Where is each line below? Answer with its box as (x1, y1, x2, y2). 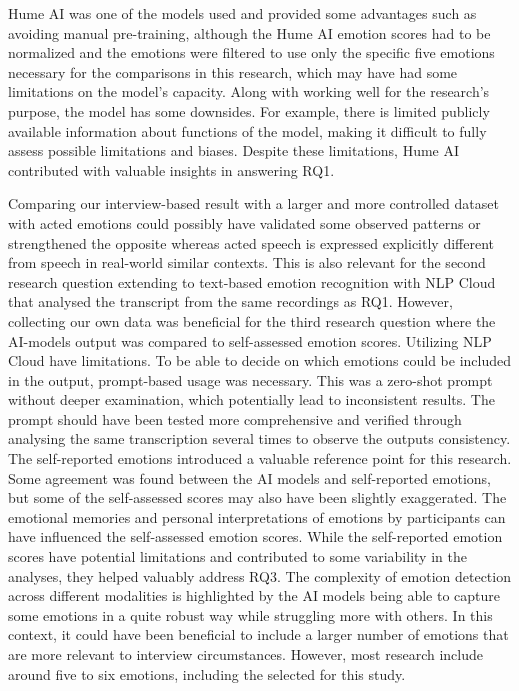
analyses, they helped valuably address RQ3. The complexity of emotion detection (8, 565, 511, 586)
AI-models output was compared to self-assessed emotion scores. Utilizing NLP (8, 330, 492, 351)
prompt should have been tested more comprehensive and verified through (8, 408, 462, 429)
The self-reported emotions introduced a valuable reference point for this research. (8, 448, 512, 469)
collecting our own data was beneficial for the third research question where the (8, 310, 496, 331)
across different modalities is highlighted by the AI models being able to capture (8, 585, 501, 606)
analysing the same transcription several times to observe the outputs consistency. (8, 428, 511, 449)
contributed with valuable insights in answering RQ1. (8, 159, 335, 180)
